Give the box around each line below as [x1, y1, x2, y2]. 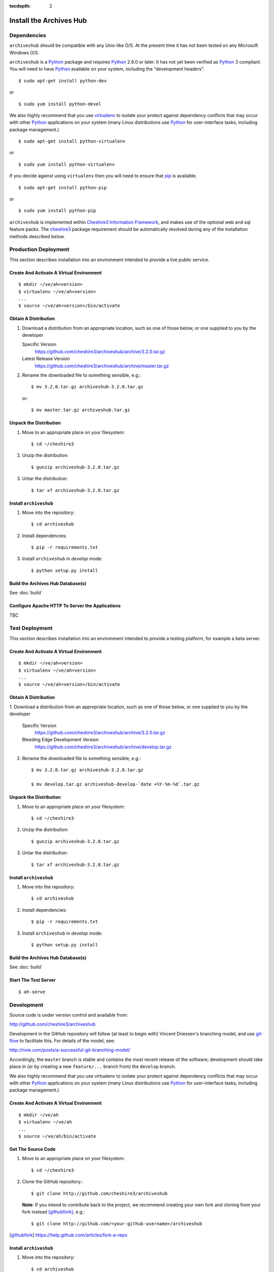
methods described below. [9, 233, 65, 239]
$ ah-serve [18, 989, 46, 995]
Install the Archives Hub [9, 16, 87, 25]
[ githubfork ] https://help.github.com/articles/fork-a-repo [9, 1232, 128, 1238]
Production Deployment [9, 246, 70, 253]
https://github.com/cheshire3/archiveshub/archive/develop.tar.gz [35, 743, 172, 750]
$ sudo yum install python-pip [18, 208, 96, 214]
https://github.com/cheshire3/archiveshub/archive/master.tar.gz [35, 363, 169, 369]
